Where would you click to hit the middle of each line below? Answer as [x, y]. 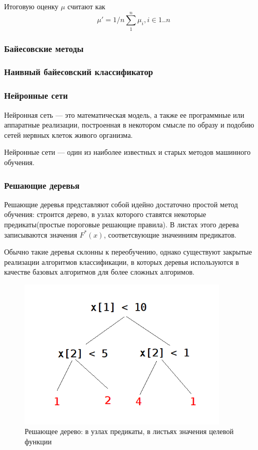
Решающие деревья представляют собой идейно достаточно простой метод [121, 204]
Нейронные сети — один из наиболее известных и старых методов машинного [127, 152]
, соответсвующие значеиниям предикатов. [170, 234]
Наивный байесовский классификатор [79, 72]
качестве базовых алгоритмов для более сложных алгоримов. [99, 272]
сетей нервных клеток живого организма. [69, 134]
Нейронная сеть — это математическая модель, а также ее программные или [124, 114]
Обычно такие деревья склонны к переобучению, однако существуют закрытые [128, 252]
